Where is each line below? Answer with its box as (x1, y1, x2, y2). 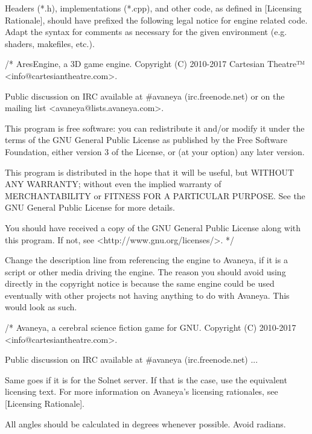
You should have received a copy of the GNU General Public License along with (5, 221, 301, 234)
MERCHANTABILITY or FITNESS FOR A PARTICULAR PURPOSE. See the (5, 189, 305, 202)
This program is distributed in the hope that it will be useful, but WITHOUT (5, 165, 294, 178)
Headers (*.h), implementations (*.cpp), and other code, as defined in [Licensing (5, 2, 302, 14)
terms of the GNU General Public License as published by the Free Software (5, 133, 287, 146)
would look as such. (5, 301, 77, 313)
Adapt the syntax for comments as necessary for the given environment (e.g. (5, 25, 287, 38)
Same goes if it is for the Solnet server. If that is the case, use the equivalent (5, 373, 287, 386)
